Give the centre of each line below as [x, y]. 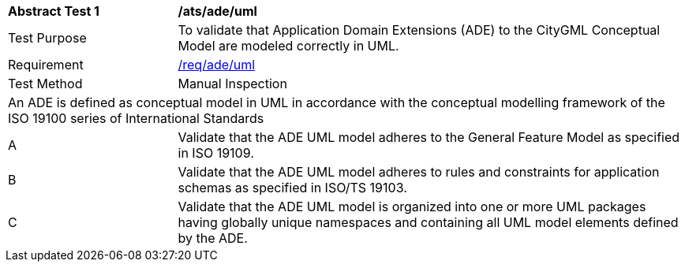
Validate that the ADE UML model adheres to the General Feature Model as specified [429, 137]
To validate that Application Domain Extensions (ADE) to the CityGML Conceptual [419, 30]
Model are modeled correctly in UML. [288, 46]
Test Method [45, 84]
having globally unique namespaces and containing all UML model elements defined [428, 222]
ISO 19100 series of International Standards [136, 118]
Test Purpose [47, 38]
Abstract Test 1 [54, 11]
